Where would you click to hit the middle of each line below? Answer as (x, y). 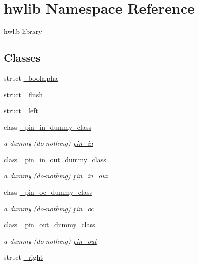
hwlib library (23, 31)
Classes (22, 58)
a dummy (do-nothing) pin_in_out (56, 175)
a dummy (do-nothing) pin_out (50, 240)
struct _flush (23, 94)
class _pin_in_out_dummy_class (55, 159)
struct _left (21, 110)
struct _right (23, 257)
